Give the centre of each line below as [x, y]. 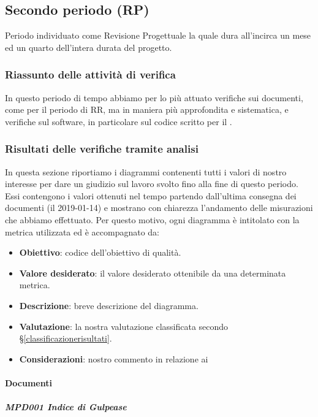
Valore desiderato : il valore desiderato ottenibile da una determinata [153, 273]
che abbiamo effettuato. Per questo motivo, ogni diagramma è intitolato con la [152, 219]
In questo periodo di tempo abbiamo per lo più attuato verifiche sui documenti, [154, 97]
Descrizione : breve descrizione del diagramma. [109, 305]
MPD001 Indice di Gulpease [66, 407]
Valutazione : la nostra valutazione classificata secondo [124, 326]
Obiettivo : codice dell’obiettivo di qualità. [100, 252]
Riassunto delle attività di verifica [90, 75]
